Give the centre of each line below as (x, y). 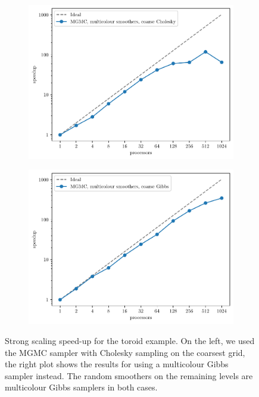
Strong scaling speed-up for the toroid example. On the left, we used (130, 340)
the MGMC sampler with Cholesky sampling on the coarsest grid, (125, 352)
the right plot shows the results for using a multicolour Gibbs (117, 364)
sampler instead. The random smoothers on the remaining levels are (129, 375)
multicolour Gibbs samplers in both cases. (81, 387)
